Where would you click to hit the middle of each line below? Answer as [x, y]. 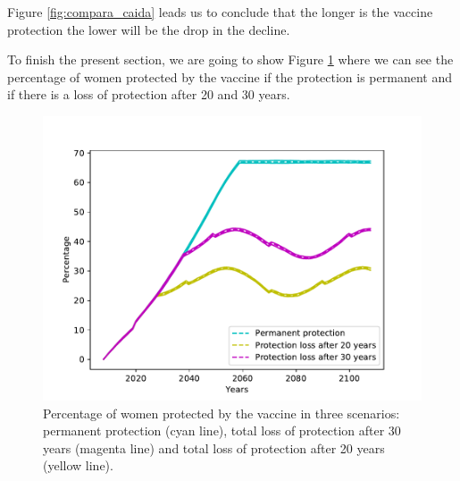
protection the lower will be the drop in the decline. [149, 29]
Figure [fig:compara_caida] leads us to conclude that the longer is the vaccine [220, 12]
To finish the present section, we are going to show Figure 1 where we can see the [230, 59]
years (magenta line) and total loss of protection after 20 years [214, 447]
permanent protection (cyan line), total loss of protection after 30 [222, 430]
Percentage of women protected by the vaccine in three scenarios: [222, 413]
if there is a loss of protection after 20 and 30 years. [149, 94]
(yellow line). [78, 465]
